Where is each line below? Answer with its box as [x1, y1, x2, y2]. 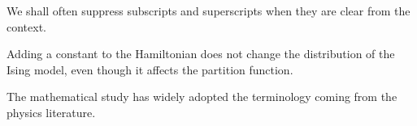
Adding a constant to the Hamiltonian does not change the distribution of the [7, 45, 395, 62]
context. [7, 18, 46, 35]
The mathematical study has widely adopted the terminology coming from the [7, 88, 397, 105]
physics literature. [7, 103, 96, 120]
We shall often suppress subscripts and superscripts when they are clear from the [7, 2, 410, 19]
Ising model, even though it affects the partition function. [7, 61, 293, 78]
